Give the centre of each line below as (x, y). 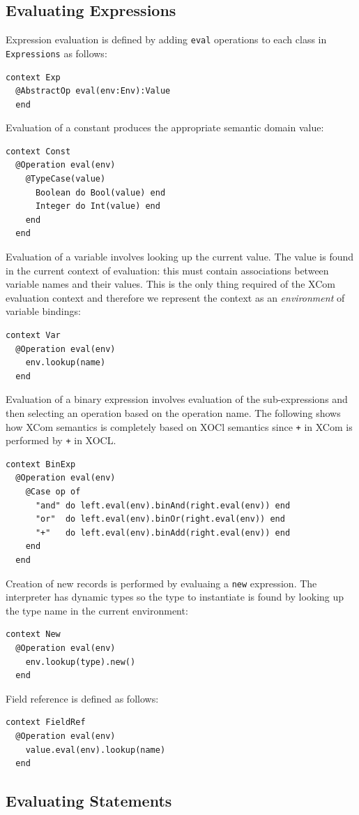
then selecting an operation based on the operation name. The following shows (173, 412)
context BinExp (41, 464)
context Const (38, 151)
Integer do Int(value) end (98, 206)
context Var (33, 336)
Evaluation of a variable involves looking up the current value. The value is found (180, 257)
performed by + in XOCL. (61, 440)
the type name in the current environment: (97, 610)
